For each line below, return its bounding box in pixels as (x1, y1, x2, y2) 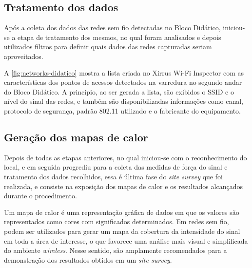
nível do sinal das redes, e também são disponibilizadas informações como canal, (4, 96, 243, 106)
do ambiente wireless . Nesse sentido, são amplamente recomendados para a (4, 245, 227, 255)
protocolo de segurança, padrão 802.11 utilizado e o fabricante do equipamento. (4, 105, 241, 115)
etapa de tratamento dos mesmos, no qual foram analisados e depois (18, 32, 221, 42)
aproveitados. (4, 51, 43, 61)
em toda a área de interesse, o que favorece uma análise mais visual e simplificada (4, 235, 248, 246)
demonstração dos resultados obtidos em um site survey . (4, 254, 172, 265)
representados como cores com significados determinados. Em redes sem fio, (4, 216, 229, 227)
